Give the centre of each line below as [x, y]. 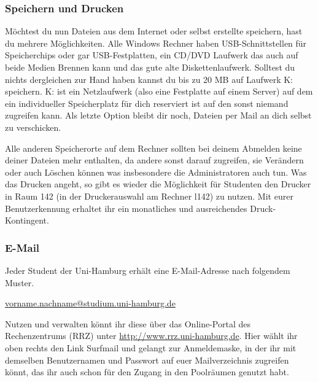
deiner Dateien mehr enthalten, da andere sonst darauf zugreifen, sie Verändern [154, 160]
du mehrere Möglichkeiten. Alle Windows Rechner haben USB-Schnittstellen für [156, 43]
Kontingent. [27, 220]
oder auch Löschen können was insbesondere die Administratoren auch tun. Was [156, 172]
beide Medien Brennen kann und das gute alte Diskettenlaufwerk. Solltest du [150, 67]
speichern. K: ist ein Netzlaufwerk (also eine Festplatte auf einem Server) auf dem [159, 91]
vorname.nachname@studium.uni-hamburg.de [90, 303]
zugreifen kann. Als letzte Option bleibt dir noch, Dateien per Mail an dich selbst [158, 115]
